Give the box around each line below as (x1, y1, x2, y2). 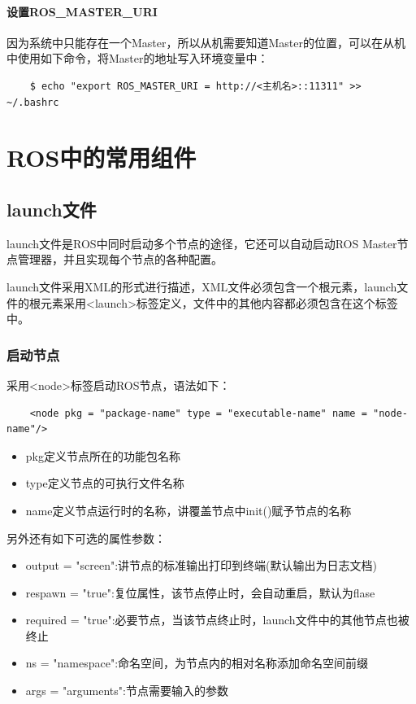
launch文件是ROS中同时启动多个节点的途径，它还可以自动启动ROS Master (6, 234, 397, 251)
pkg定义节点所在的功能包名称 (25, 447, 180, 464)
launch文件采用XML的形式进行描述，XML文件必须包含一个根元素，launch (6, 278, 397, 295)
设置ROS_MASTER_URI (6, 2, 158, 20)
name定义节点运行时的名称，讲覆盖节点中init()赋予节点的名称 (25, 501, 352, 518)
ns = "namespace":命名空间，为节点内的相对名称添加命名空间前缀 (25, 654, 369, 671)
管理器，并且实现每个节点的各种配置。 (17, 251, 223, 268)
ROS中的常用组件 (6, 141, 197, 174)
